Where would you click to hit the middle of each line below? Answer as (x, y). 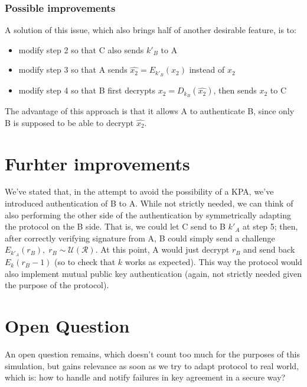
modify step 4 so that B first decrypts (87, 90)
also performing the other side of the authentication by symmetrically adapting (148, 215)
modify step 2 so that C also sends (81, 49)
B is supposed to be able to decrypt (69, 122)
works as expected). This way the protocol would (213, 262)
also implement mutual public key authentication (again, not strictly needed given (153, 273)
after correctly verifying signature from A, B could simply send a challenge (140, 238)
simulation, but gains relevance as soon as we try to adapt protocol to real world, (152, 365)
